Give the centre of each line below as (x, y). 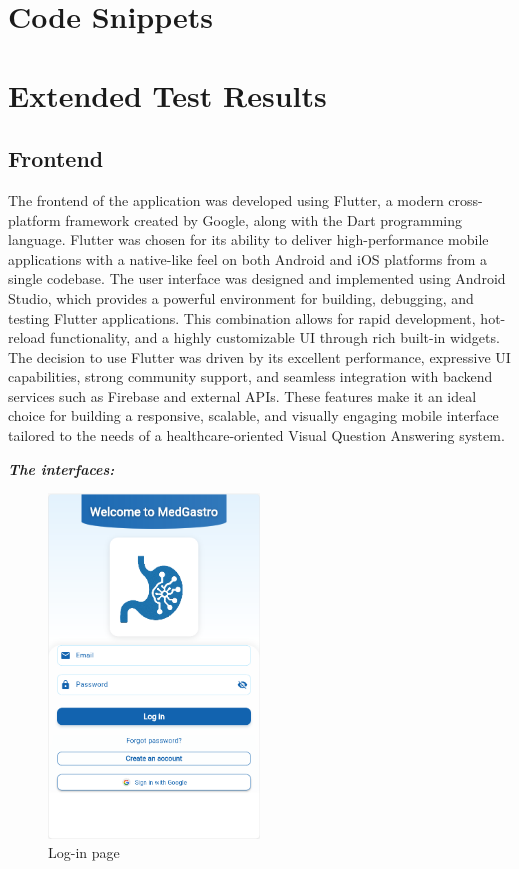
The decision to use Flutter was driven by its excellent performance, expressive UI (259, 356)
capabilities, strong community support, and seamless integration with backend (250, 376)
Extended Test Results (167, 94)
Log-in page (84, 852)
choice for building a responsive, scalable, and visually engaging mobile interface (253, 415)
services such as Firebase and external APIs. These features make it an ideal (242, 395)
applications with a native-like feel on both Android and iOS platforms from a (248, 258)
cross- (465, 199)
